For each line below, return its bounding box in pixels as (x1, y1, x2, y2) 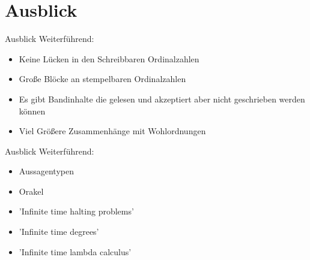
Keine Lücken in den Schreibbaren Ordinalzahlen (19, 52, 199, 65)
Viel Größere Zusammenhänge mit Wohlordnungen (19, 125, 206, 137)
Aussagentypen (19, 165, 74, 177)
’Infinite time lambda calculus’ (19, 245, 132, 258)
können (19, 104, 46, 117)
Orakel (19, 185, 44, 197)
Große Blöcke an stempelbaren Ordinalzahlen (19, 72, 186, 85)
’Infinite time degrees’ (19, 225, 99, 238)
